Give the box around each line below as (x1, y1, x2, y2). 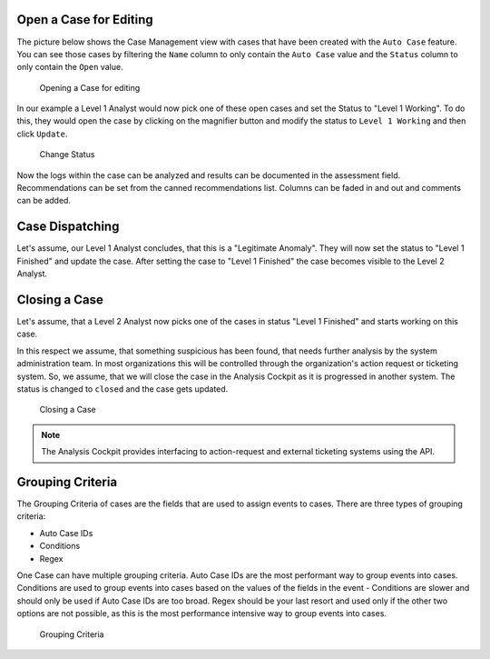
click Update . (16, 128, 68, 139)
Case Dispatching (16, 219, 120, 235)
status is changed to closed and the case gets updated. (16, 383, 229, 394)
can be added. (16, 195, 72, 206)
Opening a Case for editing (39, 82, 141, 93)
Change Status (39, 149, 95, 160)
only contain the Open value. (16, 62, 123, 73)
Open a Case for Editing (16, 12, 153, 27)
